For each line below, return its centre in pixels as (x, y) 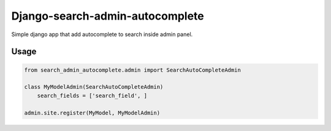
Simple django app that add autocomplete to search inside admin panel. (102, 34)
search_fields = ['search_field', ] (92, 95)
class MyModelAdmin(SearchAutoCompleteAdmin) (94, 87)
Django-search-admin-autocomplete (108, 16)
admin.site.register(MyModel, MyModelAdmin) (92, 113)
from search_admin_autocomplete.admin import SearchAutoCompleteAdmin (133, 70)
